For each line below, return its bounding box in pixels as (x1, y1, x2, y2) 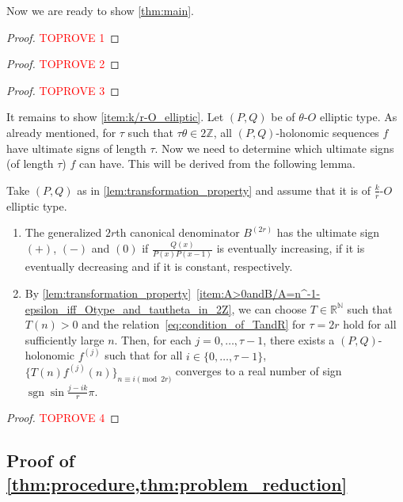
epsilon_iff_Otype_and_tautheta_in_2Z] (25, 300, 232, 317)
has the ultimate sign (276, 224, 380, 241)
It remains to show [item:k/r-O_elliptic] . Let (6, 108, 224, 125)
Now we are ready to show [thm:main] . (6, 2, 194, 18)
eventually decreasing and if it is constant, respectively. (25, 258, 293, 275)
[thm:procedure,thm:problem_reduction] (6, 471, 348, 496)
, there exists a (263, 331, 335, 348)
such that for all (105, 347, 183, 363)
